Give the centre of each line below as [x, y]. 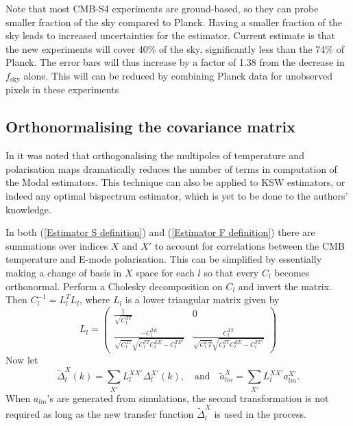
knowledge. [28, 209]
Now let [22, 360]
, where [95, 299]
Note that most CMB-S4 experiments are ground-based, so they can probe [162, 8]
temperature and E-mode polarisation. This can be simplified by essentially [164, 259]
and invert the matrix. [285, 286]
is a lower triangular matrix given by [202, 299]
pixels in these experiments [62, 90]
